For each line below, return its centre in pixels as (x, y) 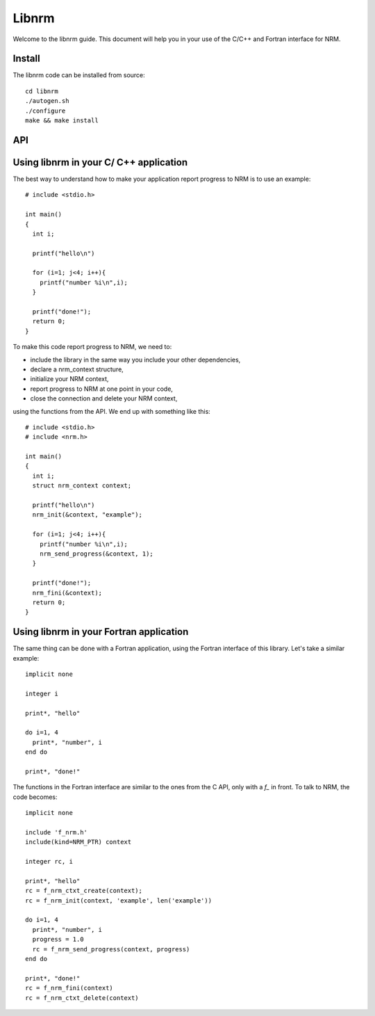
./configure (45, 111)
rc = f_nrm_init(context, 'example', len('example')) (118, 900)
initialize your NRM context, (69, 379)
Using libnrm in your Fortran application (101, 632)
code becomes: (35, 797)
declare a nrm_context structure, (77, 369)
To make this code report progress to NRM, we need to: (92, 347)
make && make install (62, 121)
